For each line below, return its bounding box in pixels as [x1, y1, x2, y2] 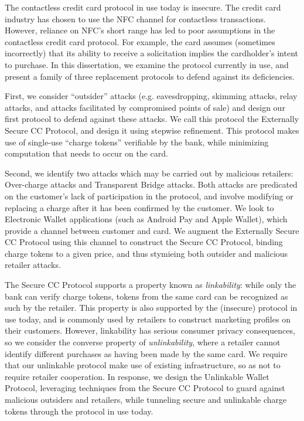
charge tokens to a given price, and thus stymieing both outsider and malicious [5, 247, 288, 259]
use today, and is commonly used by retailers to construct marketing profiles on [5, 313, 291, 325]
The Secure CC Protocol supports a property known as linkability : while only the [5, 279, 296, 291]
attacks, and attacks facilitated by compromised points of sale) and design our [5, 101, 285, 113]
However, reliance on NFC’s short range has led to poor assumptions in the [5, 24, 275, 36]
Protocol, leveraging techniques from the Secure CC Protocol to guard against [5, 382, 285, 394]
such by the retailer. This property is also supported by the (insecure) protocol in [5, 301, 298, 314]
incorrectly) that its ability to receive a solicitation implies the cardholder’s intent [5, 47, 299, 59]
